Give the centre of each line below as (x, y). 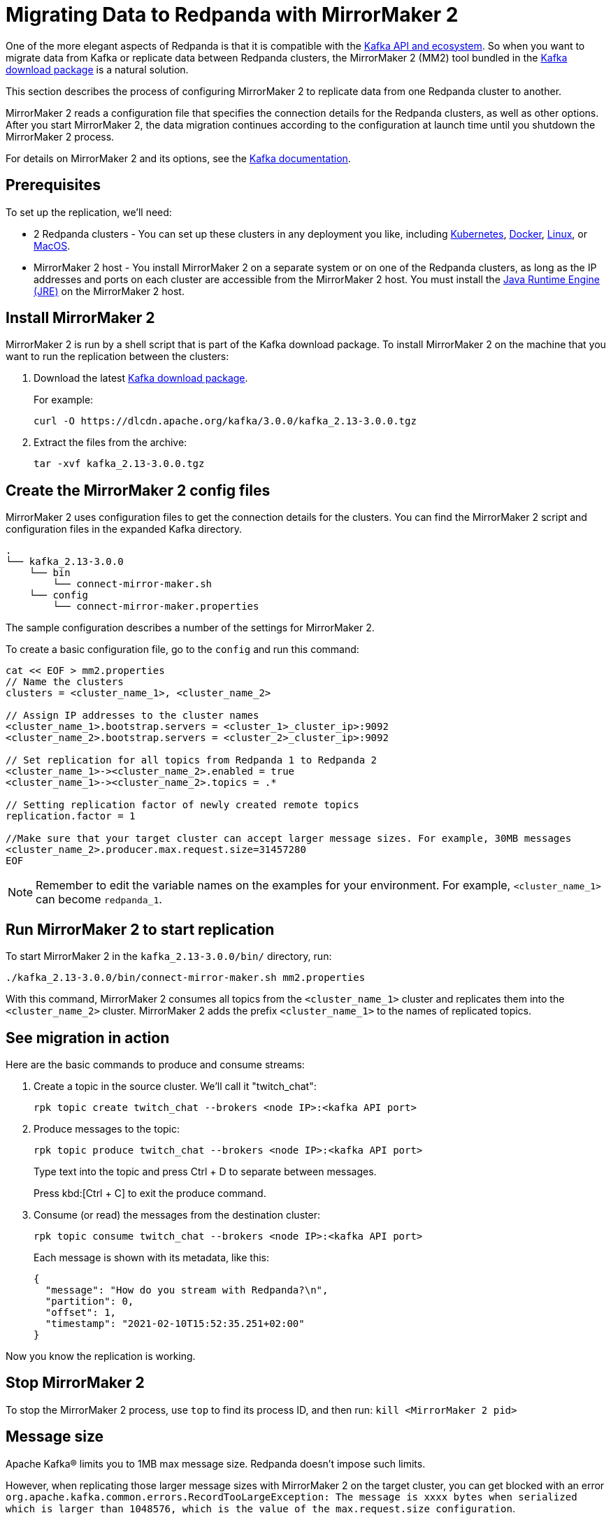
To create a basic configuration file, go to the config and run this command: (182, 650)
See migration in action (88, 1038)
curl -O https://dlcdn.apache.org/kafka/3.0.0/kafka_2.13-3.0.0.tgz (225, 421)
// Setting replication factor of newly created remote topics (182, 805)
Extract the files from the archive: (110, 443)
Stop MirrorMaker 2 (75, 1383)
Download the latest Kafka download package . (141, 378)
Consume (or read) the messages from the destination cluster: (177, 1214)
